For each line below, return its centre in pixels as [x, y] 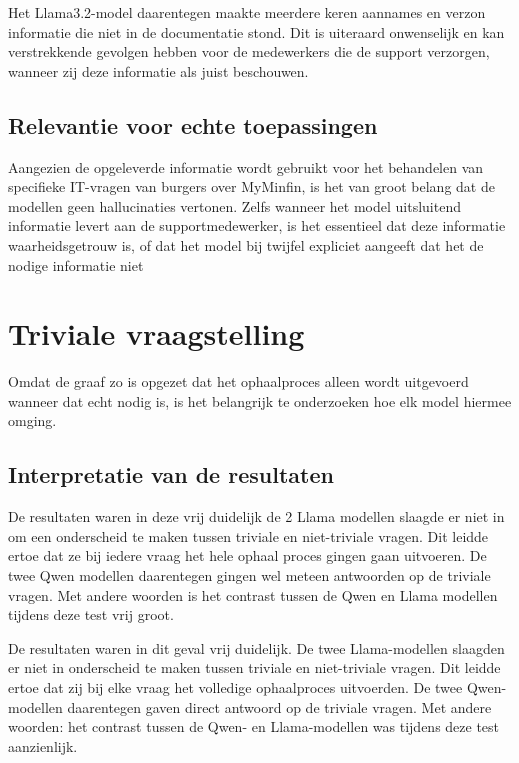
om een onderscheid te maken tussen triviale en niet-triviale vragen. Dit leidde [248, 535]
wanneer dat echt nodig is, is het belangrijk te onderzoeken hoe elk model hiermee [260, 400]
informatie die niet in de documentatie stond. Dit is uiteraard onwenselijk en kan [256, 31]
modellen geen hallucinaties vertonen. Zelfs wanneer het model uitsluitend [234, 205]
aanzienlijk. [43, 745]
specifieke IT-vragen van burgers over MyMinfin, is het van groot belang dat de [251, 186]
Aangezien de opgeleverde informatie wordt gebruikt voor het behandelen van [246, 166]
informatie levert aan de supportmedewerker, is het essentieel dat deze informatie [257, 225]
